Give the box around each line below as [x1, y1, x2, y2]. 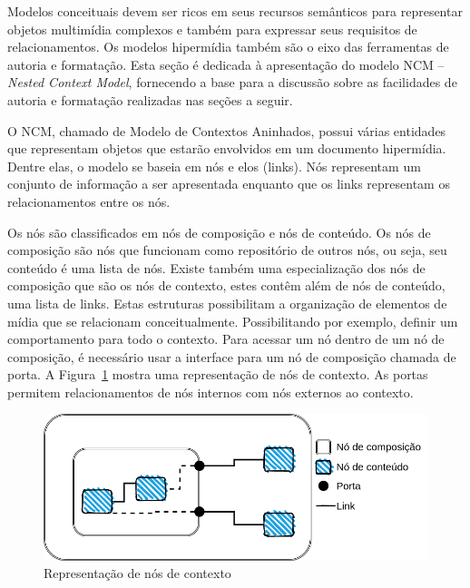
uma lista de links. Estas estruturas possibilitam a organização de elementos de [7, 293, 447, 312]
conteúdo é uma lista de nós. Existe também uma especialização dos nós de [7, 258, 426, 277]
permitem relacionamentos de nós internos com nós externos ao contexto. [7, 382, 414, 401]
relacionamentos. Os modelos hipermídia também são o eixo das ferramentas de [7, 37, 449, 56]
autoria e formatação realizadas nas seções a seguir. [7, 90, 293, 109]
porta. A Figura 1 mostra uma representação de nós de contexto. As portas [7, 365, 428, 384]
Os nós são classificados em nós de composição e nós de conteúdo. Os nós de [7, 222, 431, 241]
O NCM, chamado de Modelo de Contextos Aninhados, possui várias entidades [7, 121, 446, 140]
